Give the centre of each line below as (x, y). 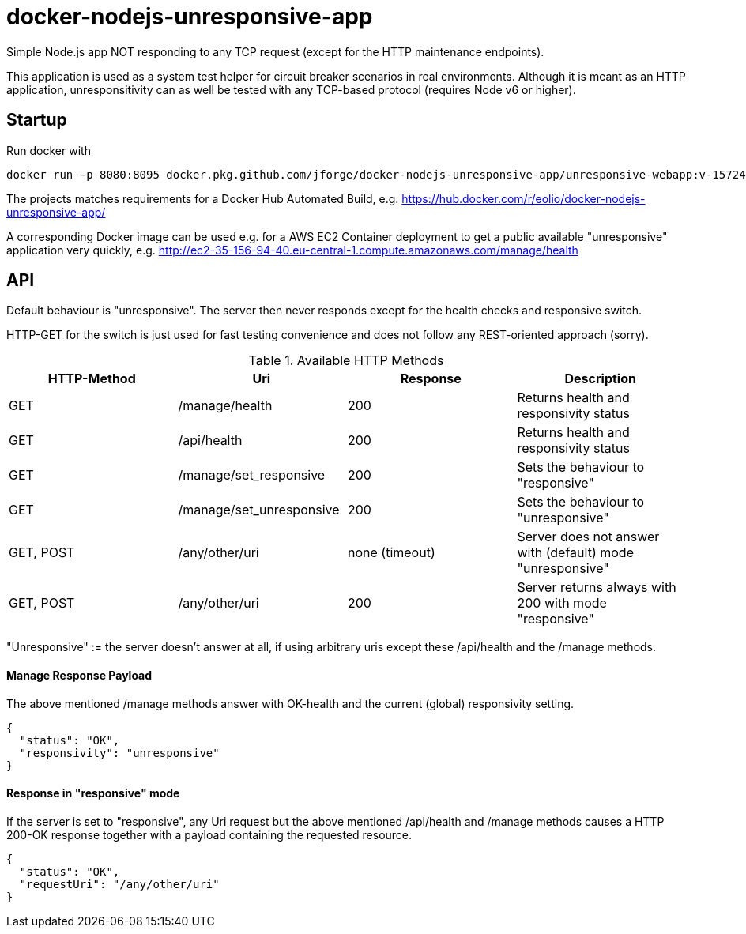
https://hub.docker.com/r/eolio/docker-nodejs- (524, 198)
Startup (37, 120)
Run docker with (49, 150)
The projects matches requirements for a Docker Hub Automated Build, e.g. (203, 198)
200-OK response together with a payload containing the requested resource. (209, 834)
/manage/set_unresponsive (259, 510)
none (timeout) (392, 553)
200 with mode (562, 603)
